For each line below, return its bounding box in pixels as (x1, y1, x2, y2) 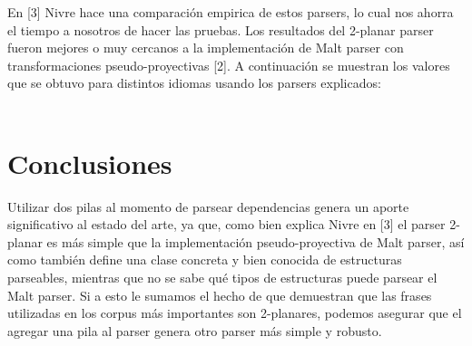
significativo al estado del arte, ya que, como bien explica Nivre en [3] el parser (7, 215, 446, 234)
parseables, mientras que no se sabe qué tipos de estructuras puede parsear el (7, 268, 438, 287)
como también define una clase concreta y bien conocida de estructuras (7, 250, 402, 269)
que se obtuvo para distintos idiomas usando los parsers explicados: (7, 73, 381, 92)
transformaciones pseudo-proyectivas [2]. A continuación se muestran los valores (7, 55, 450, 74)
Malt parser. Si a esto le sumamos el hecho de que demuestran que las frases (7, 285, 432, 304)
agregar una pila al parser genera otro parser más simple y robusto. (7, 321, 382, 340)
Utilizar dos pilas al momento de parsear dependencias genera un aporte (7, 197, 409, 216)
